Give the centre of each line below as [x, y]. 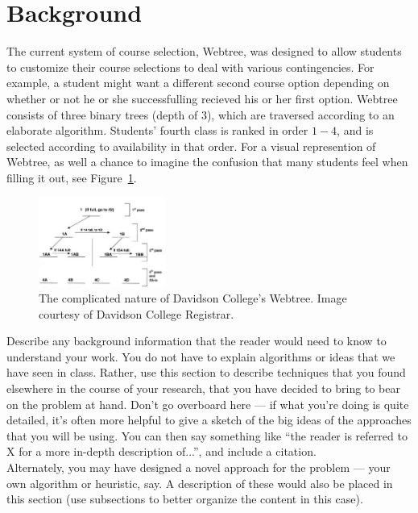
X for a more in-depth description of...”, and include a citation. [161, 451]
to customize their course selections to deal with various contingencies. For [190, 67]
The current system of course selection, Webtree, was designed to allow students [204, 51]
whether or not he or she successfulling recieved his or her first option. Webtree [202, 98]
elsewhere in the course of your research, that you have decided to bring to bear [203, 388]
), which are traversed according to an [300, 114]
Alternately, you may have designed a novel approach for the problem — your [199, 467]
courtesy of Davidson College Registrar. [137, 313]
